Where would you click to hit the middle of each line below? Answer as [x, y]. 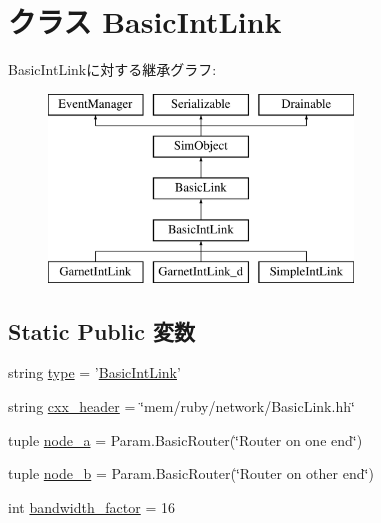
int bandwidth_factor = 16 [91, 506]
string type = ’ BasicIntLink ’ [94, 372]
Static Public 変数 [101, 330]
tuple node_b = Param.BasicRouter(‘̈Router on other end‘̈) [191, 473]
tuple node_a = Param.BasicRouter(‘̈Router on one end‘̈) [185, 439]
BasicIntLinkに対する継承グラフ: [112, 69]
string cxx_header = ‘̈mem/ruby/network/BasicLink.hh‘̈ [181, 406]
